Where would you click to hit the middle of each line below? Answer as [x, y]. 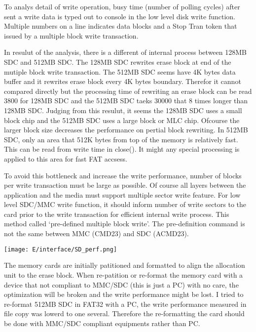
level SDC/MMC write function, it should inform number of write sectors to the [125, 204]
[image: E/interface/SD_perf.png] [61, 249]
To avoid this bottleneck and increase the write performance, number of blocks [123, 175]
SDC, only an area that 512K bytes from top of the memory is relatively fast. [121, 139]
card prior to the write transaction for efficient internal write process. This [117, 214]
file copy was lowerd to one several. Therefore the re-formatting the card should [124, 313]
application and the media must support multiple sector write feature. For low [122, 194]
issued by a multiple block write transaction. [71, 35]
